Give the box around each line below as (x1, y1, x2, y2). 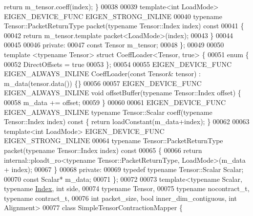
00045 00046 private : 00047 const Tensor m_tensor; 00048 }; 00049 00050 (4, 40, 224, 50)
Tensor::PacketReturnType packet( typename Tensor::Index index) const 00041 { (4, 21, 244, 31)
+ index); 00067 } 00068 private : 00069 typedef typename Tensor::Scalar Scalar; (4, 164, 244, 174)
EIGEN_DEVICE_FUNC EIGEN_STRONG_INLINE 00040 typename (4, 11, 222, 21)
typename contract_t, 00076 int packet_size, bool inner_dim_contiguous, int (4, 193, 237, 203)
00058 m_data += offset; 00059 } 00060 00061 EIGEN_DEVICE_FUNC (4, 97, 226, 107)
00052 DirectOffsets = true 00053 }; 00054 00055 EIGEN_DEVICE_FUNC (4, 59, 232, 69)
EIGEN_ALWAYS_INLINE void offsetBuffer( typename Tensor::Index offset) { (4, 87, 241, 98)
